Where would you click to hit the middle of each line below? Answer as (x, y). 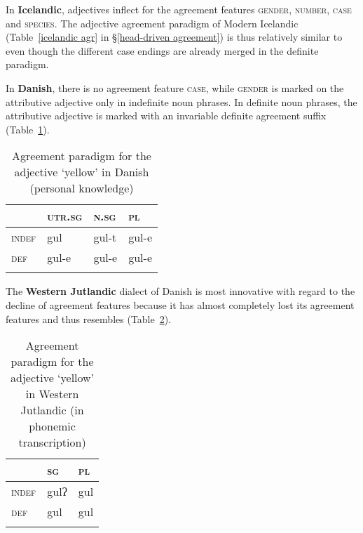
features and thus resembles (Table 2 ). (89, 318)
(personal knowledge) (82, 188)
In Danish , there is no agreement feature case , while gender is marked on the (175, 87)
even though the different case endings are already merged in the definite (162, 50)
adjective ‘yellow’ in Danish (82, 172)
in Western (52, 394)
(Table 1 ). (28, 129)
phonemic (52, 426)
